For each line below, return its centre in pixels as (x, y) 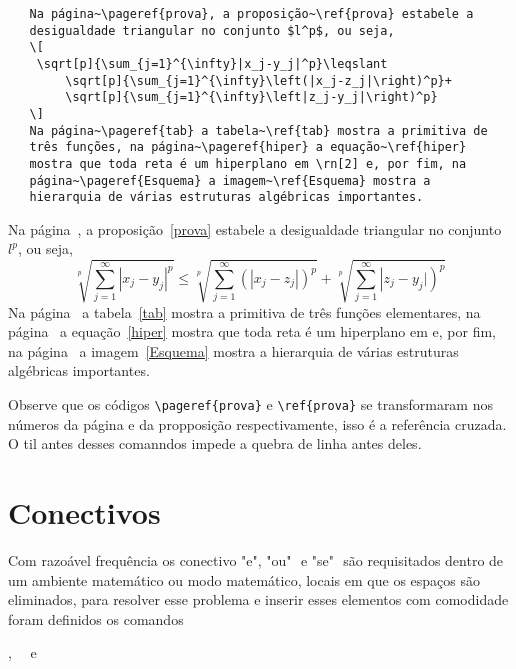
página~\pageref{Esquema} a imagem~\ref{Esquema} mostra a (230, 180)
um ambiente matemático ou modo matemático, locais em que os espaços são (244, 579)
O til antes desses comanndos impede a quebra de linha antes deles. (215, 443)
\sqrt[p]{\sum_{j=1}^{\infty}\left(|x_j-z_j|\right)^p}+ (258, 80)
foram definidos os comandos (96, 618)
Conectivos (84, 512)
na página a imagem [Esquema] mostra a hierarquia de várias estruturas (233, 350)
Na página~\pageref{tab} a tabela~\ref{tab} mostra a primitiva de (258, 130)
